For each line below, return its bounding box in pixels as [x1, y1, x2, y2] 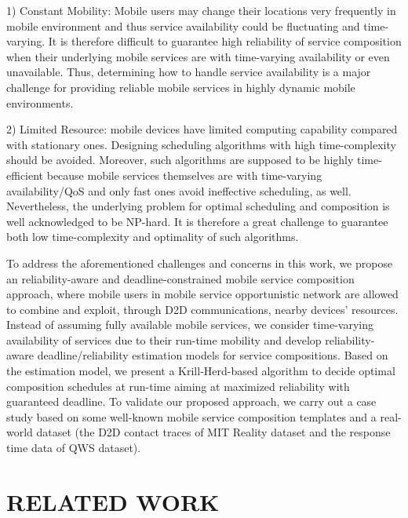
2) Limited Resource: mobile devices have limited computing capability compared [6, 121, 398, 137]
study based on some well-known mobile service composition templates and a [6, 408, 377, 425]
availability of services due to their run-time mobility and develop [6, 331, 322, 348]
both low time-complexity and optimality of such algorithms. [6, 228, 299, 245]
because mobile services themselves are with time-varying [46, 166, 322, 183]
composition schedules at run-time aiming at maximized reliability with [6, 378, 350, 394]
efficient [6, 166, 44, 183]
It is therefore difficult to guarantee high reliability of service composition [48, 33, 402, 49]
